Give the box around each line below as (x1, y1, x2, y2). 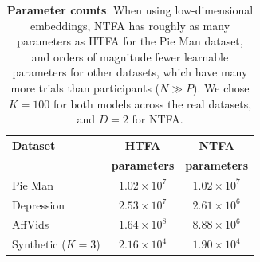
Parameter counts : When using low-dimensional (6, 2, 254, 18)
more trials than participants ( (10, 79, 160, 96)
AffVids (12, 216, 49, 233)
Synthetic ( (12, 236, 66, 252)
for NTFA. (132, 111, 183, 127)
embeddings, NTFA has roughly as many (30, 17, 230, 33)
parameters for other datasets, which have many (12, 64, 248, 80)
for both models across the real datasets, (53, 95, 252, 111)
